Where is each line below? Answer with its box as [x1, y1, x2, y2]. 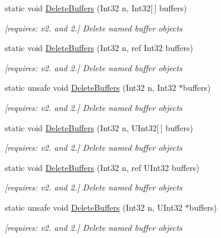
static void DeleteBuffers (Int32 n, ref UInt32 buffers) [5, 161, 200, 173]
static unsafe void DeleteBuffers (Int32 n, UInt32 [5, 201, 182, 213]
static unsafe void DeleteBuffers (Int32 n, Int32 [5, 81, 176, 94]
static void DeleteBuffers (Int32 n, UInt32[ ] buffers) [5, 121, 193, 134]
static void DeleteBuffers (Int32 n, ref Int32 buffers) [5, 42, 193, 54]
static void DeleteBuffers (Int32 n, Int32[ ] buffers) [5, 2, 187, 14]
